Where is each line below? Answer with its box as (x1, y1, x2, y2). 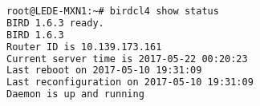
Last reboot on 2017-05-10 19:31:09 (6, 65, 202, 77)
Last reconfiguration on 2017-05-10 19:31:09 (6, 77, 254, 88)
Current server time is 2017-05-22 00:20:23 (6, 53, 248, 65)
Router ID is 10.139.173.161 (6, 41, 162, 53)
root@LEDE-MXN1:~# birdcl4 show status (6, 6, 219, 17)
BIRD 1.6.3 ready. (6, 17, 104, 29)
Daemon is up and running (6, 88, 144, 100)
